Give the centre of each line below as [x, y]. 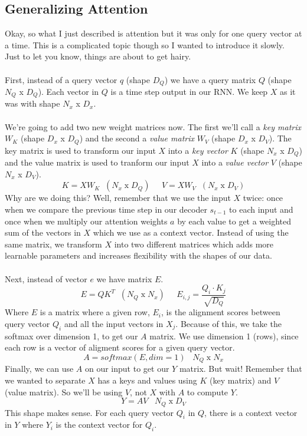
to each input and [261, 209]
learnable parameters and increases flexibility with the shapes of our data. [138, 255]
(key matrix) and [241, 380]
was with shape [32, 103]
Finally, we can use [39, 369]
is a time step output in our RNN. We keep [189, 92]
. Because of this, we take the [228, 323]
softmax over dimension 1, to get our [71, 336]
